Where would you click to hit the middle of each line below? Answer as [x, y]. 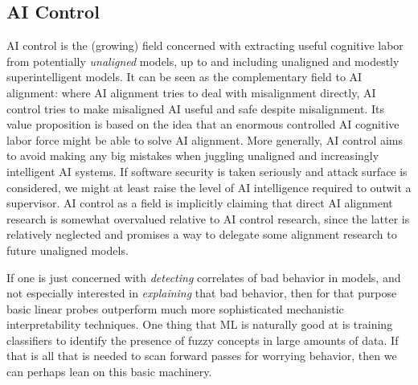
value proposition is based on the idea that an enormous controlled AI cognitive [203, 124]
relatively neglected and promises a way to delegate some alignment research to [202, 234]
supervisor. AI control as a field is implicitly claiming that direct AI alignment [200, 203]
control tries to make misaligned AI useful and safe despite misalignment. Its [195, 108]
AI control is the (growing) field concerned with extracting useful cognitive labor [205, 45]
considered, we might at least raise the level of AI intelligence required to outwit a [209, 187]
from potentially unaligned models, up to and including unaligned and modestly [203, 61]
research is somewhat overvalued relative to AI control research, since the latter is [208, 218]
